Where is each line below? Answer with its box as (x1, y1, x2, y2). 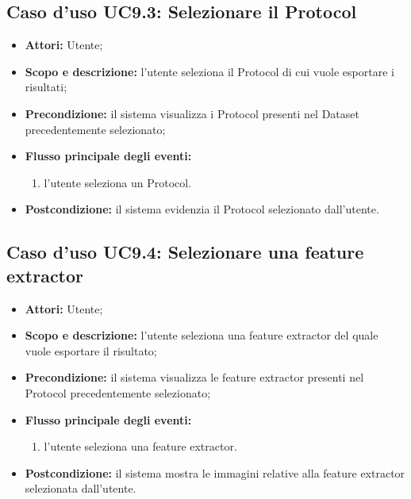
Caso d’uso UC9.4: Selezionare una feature (6, 240, 364, 264)
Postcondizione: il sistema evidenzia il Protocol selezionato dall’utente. (25, 201, 379, 217)
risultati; (25, 79, 67, 95)
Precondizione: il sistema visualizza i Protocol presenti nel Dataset (25, 105, 359, 121)
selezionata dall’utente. (25, 480, 136, 497)
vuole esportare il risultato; (25, 342, 157, 359)
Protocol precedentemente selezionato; (25, 384, 211, 401)
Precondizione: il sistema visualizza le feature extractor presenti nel (25, 369, 364, 386)
